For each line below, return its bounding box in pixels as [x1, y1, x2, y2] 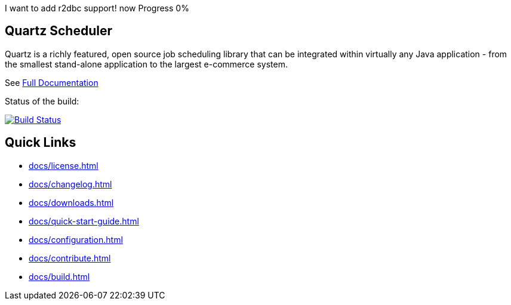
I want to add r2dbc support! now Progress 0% [5, 3, 189, 13]
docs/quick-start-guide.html [29, 215, 139, 226]
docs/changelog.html [29, 178, 112, 189]
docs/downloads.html [29, 197, 114, 208]
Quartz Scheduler [5, 23, 112, 39]
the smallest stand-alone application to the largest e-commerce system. [5, 58, 288, 69]
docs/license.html [29, 160, 98, 171]
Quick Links [5, 135, 76, 150]
